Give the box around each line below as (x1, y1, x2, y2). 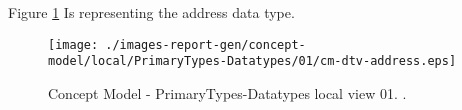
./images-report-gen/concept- (105, 37, 306, 52)
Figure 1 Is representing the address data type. (8, 2, 295, 22)
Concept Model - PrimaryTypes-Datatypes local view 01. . (48, 82, 407, 103)
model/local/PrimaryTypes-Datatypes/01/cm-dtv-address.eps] (48, 54, 457, 69)
